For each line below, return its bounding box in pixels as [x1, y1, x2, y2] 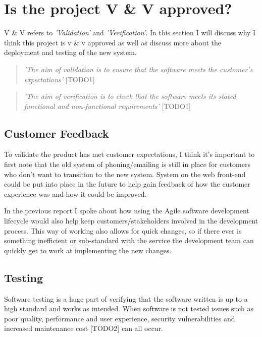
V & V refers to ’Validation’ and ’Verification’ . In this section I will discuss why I [4, 27, 256, 38]
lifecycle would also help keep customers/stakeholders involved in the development [4, 215, 258, 226]
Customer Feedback [4, 125, 109, 141]
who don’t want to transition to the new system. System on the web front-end [4, 168, 246, 179]
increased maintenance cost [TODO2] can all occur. [4, 323, 164, 333]
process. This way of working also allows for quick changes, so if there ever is [4, 225, 242, 236]
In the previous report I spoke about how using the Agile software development [4, 205, 249, 216]
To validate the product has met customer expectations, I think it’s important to [4, 149, 255, 159]
